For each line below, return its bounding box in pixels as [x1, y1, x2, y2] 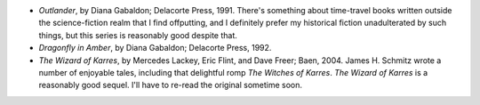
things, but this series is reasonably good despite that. [38, 29, 237, 40]
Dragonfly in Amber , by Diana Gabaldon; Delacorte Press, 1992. [38, 43, 272, 53]
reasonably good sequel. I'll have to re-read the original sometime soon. [38, 80, 302, 91]
